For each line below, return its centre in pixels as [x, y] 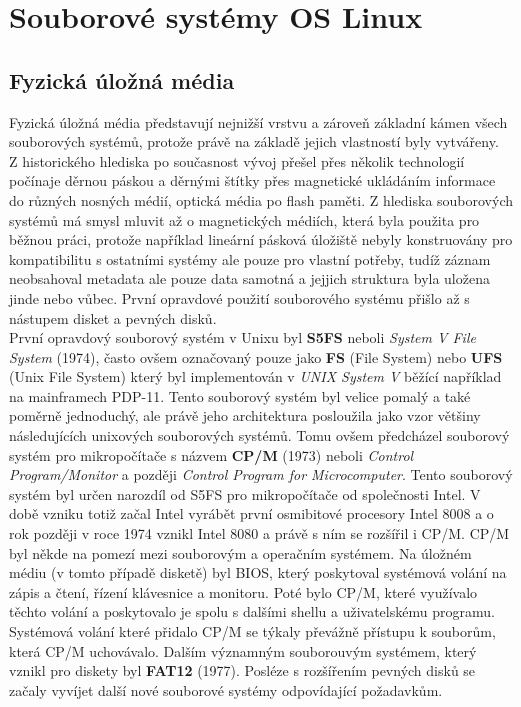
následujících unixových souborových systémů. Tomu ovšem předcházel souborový [259, 435]
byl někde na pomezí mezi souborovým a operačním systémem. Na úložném [240, 552]
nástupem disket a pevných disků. [113, 317]
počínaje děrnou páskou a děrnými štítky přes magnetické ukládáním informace [252, 180]
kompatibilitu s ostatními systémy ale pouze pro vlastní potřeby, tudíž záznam [250, 258]
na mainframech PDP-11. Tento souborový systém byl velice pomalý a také [240, 395]
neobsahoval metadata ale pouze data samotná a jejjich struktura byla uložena [249, 278]
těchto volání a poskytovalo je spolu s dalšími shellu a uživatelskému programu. [252, 611]
